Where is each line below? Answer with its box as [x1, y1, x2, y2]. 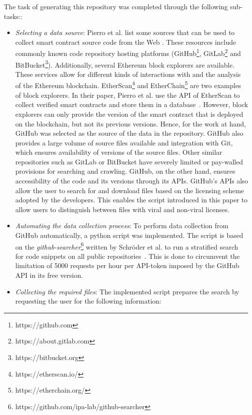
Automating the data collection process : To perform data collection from [15, 220, 229, 231]
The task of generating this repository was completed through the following [4, 1, 228, 11]
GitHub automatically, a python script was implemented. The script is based [15, 230, 243, 240]
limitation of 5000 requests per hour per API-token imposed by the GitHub [15, 260, 239, 271]
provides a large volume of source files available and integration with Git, [15, 137, 233, 147]
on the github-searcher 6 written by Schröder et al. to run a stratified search [15, 240, 238, 252]
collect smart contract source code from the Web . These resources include [15, 36, 236, 47]
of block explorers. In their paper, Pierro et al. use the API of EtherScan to [15, 90, 240, 100]
